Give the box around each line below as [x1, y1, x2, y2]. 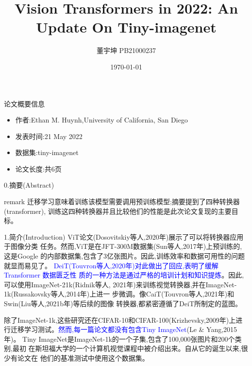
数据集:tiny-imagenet [15, 147, 79, 157]
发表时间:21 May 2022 [15, 131, 83, 141]
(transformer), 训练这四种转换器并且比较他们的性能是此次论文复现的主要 [4, 206, 232, 216]
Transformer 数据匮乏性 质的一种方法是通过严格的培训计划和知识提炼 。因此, [4, 270, 244, 280]
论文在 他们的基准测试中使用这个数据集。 [17, 352, 149, 363]
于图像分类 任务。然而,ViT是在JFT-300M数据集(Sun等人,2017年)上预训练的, [4, 241, 242, 251]
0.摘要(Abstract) [4, 180, 54, 190]
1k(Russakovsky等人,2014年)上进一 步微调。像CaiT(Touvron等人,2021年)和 [4, 289, 235, 299]
